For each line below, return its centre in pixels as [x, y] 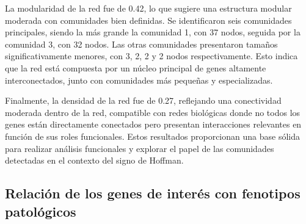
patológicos [41, 211]
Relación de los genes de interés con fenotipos [153, 193]
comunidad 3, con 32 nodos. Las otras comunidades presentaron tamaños [141, 44]
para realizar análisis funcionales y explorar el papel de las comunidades [140, 148]
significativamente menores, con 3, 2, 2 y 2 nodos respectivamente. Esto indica [151, 56]
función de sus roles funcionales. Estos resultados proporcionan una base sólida [152, 136]
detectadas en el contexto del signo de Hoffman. [94, 160]
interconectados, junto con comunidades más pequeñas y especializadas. [139, 80]
